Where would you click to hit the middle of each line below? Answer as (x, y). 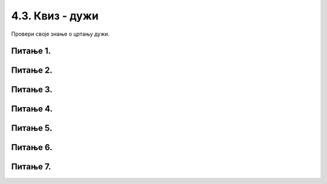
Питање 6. (32, 147)
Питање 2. (32, 71)
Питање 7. (31, 167)
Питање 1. (31, 51)
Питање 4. (32, 109)
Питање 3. (32, 90)
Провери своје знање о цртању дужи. (61, 34)
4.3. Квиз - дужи (55, 16)
